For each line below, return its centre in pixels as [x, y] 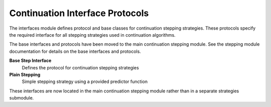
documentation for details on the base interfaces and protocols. [75, 51]
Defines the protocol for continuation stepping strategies [80, 67]
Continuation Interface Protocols [79, 13]
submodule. [22, 98]
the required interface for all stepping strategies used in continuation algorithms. [92, 35]
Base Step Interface [30, 61]
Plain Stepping [25, 74]
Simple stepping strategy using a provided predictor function [85, 82]
